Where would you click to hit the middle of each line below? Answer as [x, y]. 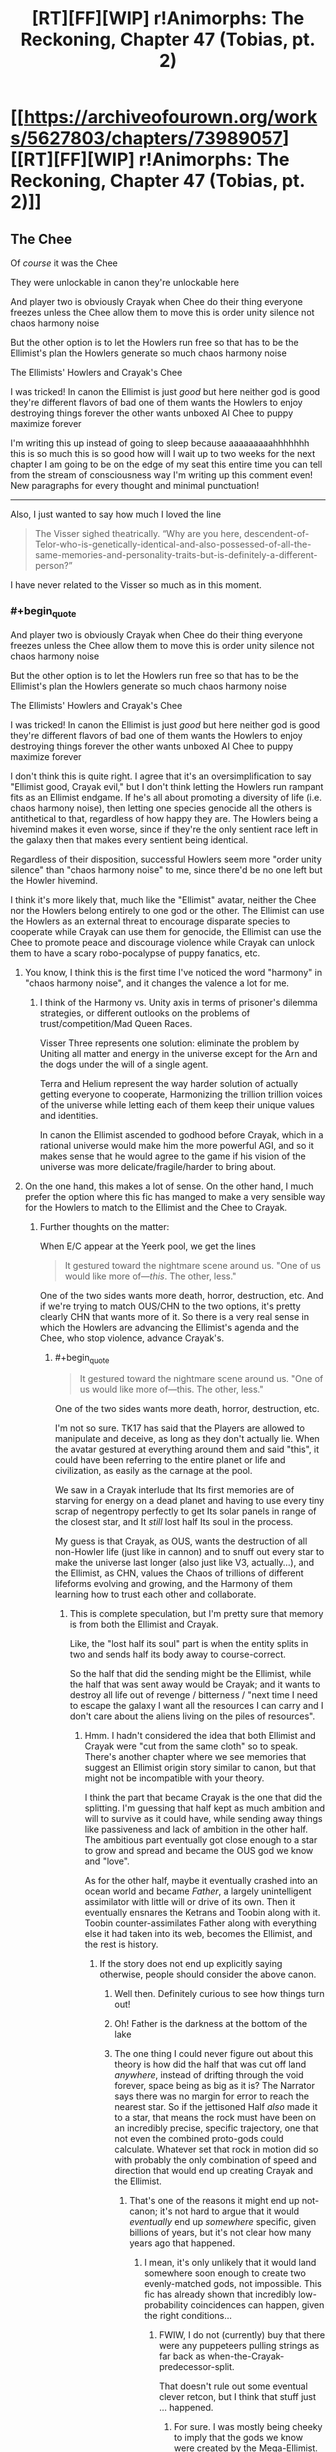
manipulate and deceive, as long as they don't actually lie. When [187, 1439]
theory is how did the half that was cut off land [210, 2064]
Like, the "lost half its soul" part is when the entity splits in [189, 1644]
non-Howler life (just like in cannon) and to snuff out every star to [189, 1552]
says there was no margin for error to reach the [212, 2096]
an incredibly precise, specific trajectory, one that [216, 2128]
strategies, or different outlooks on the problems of [145, 1013]
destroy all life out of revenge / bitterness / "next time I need [193, 1695]
